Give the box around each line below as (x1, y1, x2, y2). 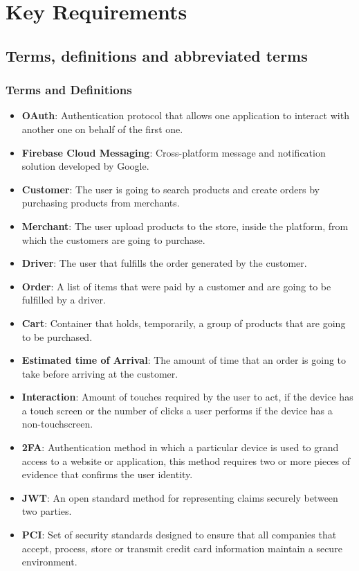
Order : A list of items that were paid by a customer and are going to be (21, 279, 331, 293)
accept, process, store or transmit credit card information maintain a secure (21, 541, 342, 555)
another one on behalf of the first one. (21, 121, 183, 136)
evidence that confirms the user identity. (21, 467, 193, 482)
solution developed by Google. (21, 159, 149, 173)
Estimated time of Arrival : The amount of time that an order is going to (21, 353, 347, 367)
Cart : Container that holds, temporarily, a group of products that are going (21, 315, 346, 330)
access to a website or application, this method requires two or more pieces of (21, 453, 351, 468)
